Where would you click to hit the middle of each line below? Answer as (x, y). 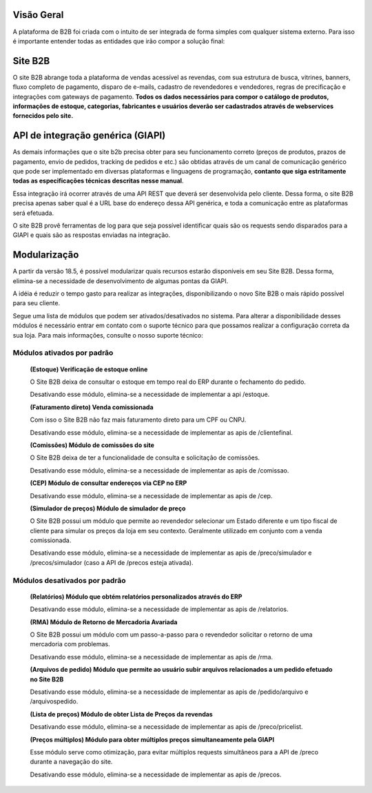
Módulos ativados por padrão (63, 353)
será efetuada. (33, 213)
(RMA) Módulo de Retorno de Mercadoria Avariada (104, 622)
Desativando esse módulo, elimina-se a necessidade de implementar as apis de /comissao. (159, 470)
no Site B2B (47, 679)
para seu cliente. (37, 303)
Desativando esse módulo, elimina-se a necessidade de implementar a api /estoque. (150, 394)
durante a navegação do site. (71, 762)
